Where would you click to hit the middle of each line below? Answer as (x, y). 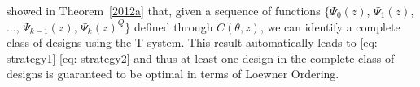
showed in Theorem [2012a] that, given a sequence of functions (164, 10)
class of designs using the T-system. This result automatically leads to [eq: (192, 42)
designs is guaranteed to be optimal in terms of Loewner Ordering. (173, 74)
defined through (173, 26)
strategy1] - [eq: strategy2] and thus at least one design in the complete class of (201, 58)
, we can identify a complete (330, 26)
